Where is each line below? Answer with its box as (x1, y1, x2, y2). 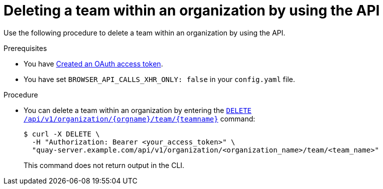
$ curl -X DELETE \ (24, 129, 100, 138)
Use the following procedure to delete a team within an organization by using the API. (4, 28, 286, 37)
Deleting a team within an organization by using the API (4, 2, 380, 19)
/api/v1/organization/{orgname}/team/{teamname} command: (24, 114, 256, 123)
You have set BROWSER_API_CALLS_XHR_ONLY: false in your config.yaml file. (24, 74, 295, 83)
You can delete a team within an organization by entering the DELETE (24, 105, 252, 114)
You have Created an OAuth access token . (24, 59, 163, 68)
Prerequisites (4, 43, 47, 52)
